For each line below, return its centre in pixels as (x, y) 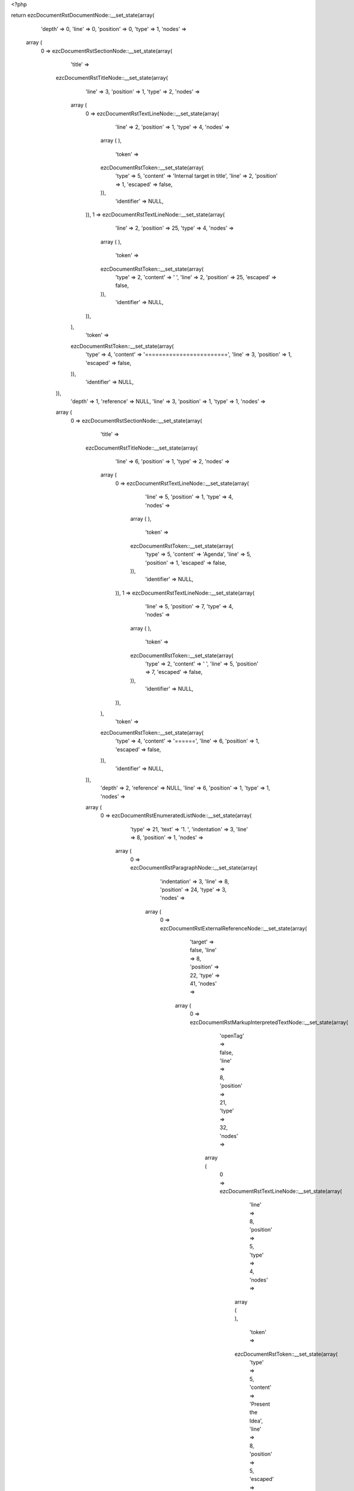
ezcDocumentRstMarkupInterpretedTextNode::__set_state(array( (269, 1022)
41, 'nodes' (203, 983)
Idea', (256, 1421)
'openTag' (232, 1035)
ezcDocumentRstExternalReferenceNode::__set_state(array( (233, 928)
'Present (260, 1404)
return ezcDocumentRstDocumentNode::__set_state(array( (83, 16)
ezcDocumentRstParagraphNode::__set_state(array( (194, 868)
